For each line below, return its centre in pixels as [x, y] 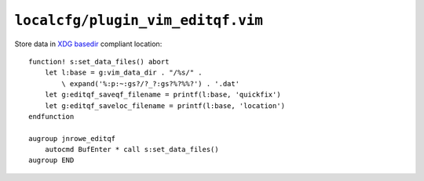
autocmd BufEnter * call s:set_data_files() [132, 150]
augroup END [51, 160]
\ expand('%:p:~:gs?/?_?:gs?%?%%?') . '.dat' [150, 83]
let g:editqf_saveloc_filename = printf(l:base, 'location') [165, 105]
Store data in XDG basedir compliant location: [88, 44]
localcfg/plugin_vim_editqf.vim [139, 20]
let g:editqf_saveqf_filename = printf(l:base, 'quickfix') [163, 95]
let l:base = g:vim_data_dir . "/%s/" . [124, 73]
